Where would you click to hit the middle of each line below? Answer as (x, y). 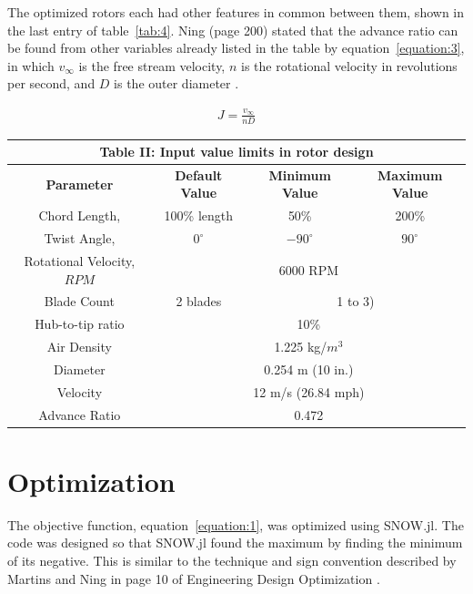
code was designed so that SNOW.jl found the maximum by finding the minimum (235, 543)
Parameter (80, 184)
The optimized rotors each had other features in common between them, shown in (236, 12)
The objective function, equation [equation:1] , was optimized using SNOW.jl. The (236, 524)
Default (199, 174)
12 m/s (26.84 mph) (309, 391)
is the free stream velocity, (152, 65)
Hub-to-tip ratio (80, 324)
